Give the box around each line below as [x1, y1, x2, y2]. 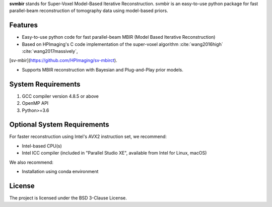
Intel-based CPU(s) [22, 143, 62, 149]
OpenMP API [22, 100, 49, 106]
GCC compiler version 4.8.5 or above [22, 93, 99, 99]
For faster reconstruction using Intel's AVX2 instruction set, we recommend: [9, 133, 167, 140]
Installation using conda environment [22, 169, 99, 175]
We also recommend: [9, 159, 54, 165]
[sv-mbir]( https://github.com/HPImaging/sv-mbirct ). [9, 57, 118, 63]
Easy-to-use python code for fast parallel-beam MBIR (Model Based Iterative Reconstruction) [22, 34, 216, 40]
